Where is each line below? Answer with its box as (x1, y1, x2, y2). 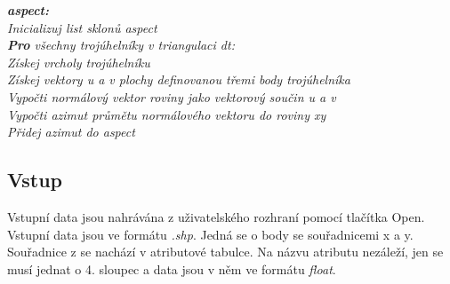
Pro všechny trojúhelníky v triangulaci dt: (7, 35, 235, 54)
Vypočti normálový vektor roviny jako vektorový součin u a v (7, 87, 336, 106)
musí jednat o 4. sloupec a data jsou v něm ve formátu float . (7, 259, 336, 278)
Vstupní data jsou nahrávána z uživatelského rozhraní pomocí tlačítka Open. (7, 207, 425, 225)
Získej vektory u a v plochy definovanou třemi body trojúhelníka (7, 70, 350, 89)
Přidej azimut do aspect (7, 122, 135, 141)
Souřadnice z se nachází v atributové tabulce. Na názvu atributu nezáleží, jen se (7, 242, 444, 261)
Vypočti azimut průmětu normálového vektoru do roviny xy (7, 105, 326, 123)
